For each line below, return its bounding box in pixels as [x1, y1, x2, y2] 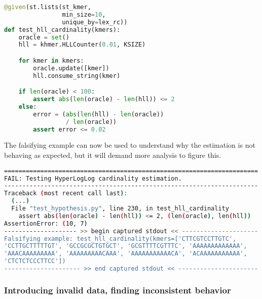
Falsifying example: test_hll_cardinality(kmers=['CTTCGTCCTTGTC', [4, 235, 237, 242]
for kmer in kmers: [18, 57, 84, 64]
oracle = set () [18, 33, 69, 41]
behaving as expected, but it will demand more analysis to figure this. [4, 150, 221, 160]
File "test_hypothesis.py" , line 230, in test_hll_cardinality [11, 205, 229, 212]
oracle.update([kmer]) [33, 64, 109, 72]
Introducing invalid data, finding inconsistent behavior [4, 283, 231, 296]
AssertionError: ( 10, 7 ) [4, 220, 88, 227]
